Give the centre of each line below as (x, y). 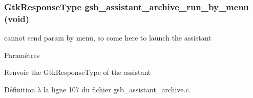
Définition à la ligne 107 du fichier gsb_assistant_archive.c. (98, 89)
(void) (17, 18)
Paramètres (22, 55)
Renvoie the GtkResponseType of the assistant (78, 72)
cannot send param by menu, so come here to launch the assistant (108, 38)
